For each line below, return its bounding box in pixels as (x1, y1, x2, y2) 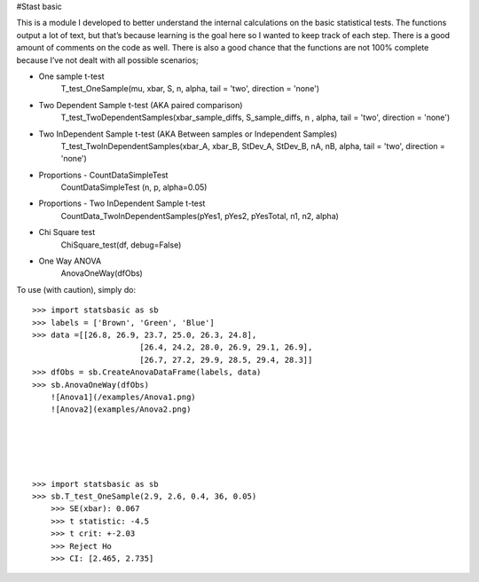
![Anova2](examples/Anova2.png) (50, 405, 192, 414)
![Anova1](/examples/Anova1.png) (50, 391, 197, 402)
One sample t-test (38, 71, 105, 82)
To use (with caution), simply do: (16, 284, 137, 295)
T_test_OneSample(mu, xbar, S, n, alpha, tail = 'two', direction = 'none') (60, 83, 319, 94)
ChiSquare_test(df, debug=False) (60, 240, 182, 250)
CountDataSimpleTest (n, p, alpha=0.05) (60, 182, 208, 193)
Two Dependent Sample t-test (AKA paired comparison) (38, 99, 243, 110)
